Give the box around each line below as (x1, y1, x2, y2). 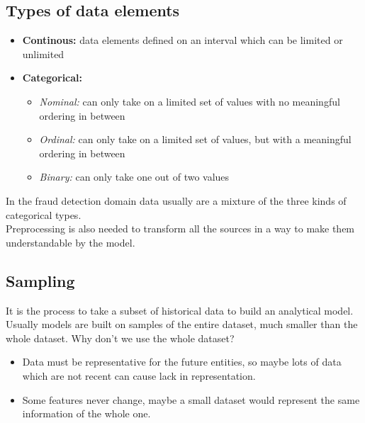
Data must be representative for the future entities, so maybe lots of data (22, 354, 342, 369)
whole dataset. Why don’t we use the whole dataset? (6, 330, 235, 345)
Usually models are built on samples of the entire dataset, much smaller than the (6, 317, 358, 332)
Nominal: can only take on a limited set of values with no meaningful (39, 94, 340, 108)
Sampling (6, 269, 75, 291)
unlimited (22, 46, 64, 61)
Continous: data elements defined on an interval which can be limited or (22, 33, 343, 47)
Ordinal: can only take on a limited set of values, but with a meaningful (39, 132, 352, 147)
